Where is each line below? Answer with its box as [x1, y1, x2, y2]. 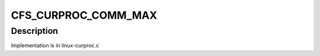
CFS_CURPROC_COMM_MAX [11, 9, 158, 22]
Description [11, 26, 59, 36]
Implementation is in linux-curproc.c [11, 42, 100, 49]
